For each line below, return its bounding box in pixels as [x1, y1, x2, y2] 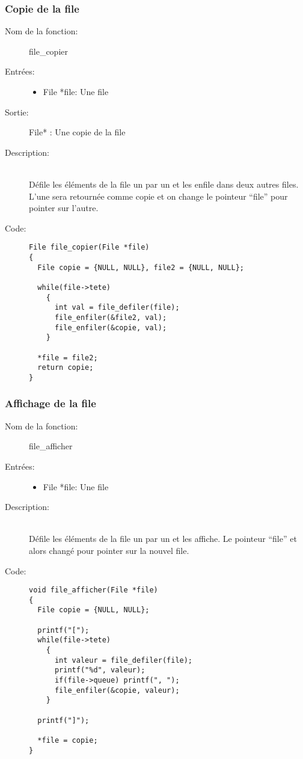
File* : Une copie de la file [29, 126, 126, 138]
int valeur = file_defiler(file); [54, 656, 193, 665]
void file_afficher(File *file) [29, 586, 158, 595]
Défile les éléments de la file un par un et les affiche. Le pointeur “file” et [29, 532, 297, 545]
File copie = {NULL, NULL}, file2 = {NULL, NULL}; [37, 263, 244, 272]
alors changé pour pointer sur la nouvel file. [29, 544, 189, 556]
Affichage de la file [5, 396, 96, 411]
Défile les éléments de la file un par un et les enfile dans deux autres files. [29, 177, 299, 190]
